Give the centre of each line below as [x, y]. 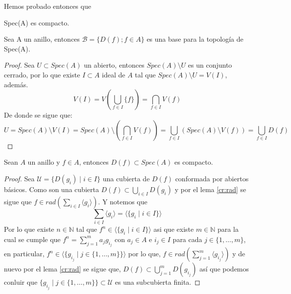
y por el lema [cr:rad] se [210, 189]
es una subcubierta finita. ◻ [158, 282]
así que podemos [224, 269]
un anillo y [44, 162]
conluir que [21, 282]
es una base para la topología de [195, 39]
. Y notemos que [123, 201]
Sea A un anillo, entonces [42, 39]
